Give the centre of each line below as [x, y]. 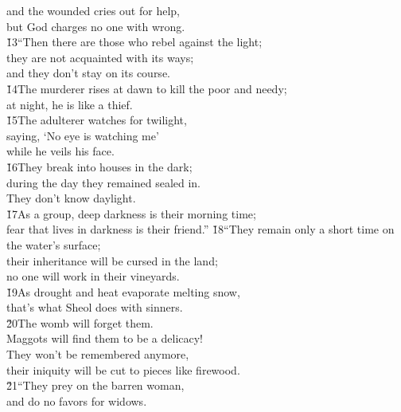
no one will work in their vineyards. [93, 276]
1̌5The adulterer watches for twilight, [97, 120]
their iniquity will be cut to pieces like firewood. [123, 369]
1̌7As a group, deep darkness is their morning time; [131, 213]
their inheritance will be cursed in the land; [112, 260]
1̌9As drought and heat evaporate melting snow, [123, 291]
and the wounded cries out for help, [93, 10]
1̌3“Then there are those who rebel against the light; [134, 42]
